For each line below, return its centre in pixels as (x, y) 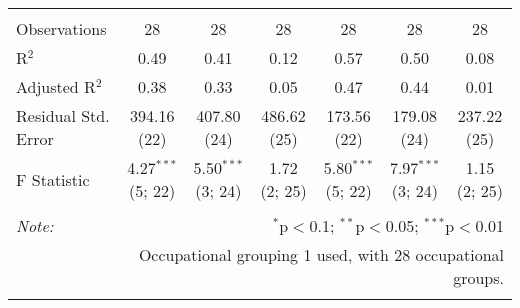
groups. (478, 277)
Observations (61, 28)
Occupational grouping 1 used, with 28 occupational (321, 254)
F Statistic (53, 179)
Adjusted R (56, 86)
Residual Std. (63, 115)
